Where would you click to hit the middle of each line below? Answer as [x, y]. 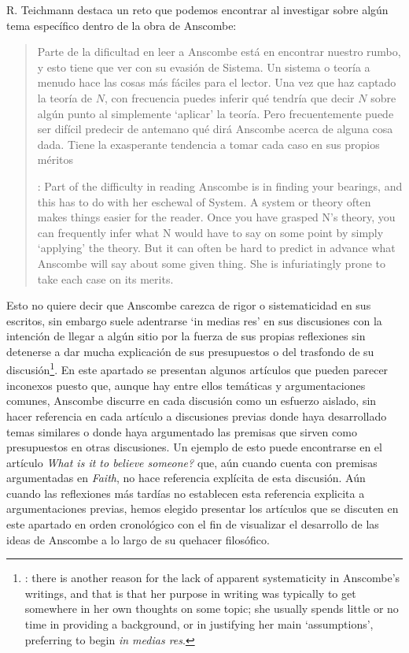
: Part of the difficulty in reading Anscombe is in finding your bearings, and [220, 186]
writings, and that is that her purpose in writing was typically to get [190, 593]
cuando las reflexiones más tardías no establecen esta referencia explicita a [186, 493]
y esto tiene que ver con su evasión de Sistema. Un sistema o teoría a [204, 67]
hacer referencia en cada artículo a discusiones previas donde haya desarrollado [197, 416]
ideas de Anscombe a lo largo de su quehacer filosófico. [138, 539]
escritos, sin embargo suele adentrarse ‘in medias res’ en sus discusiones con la [194, 320]
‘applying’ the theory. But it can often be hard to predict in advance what [216, 248]
